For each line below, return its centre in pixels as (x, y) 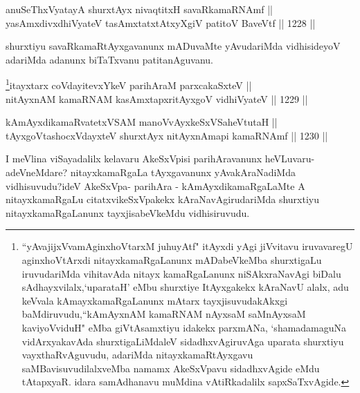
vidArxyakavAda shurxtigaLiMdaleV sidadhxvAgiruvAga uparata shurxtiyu (183, 341)
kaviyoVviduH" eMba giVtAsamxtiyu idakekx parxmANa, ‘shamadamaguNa (184, 327)
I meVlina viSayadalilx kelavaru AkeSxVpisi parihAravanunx (134, 159)
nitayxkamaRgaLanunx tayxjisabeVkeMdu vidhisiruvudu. (128, 212)
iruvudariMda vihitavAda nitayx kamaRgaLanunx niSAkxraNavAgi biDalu (181, 273)
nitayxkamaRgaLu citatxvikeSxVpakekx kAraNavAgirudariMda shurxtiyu (162, 199)
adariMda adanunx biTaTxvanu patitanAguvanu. (109, 59)
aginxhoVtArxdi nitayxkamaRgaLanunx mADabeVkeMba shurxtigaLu (172, 259)
